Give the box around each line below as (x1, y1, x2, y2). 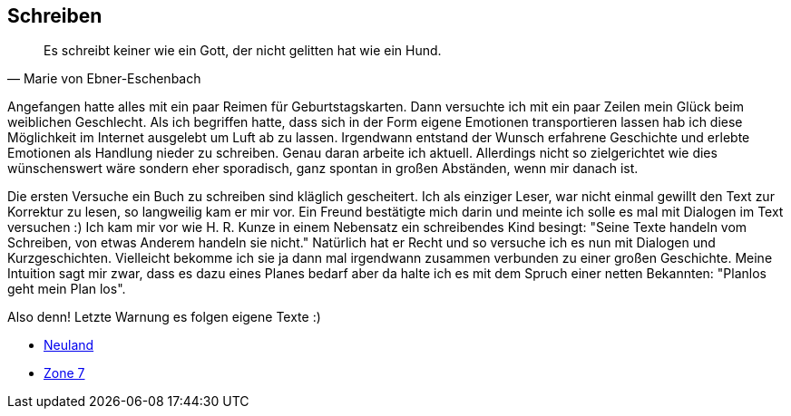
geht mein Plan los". (7, 281, 126, 297)
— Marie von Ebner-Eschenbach (7, 71, 201, 87)
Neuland (44, 337, 94, 353)
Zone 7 (44, 365, 85, 382)
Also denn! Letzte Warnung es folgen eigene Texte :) (7, 309, 321, 325)
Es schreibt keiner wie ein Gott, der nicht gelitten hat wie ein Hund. (44, 43, 442, 59)
